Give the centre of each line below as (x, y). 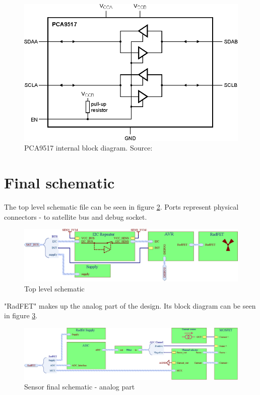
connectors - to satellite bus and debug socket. (76, 216)
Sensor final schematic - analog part (80, 387)
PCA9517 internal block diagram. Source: (88, 148)
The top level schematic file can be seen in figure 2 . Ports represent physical (121, 207)
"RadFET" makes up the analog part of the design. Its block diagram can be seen (130, 305)
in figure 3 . (21, 315)
